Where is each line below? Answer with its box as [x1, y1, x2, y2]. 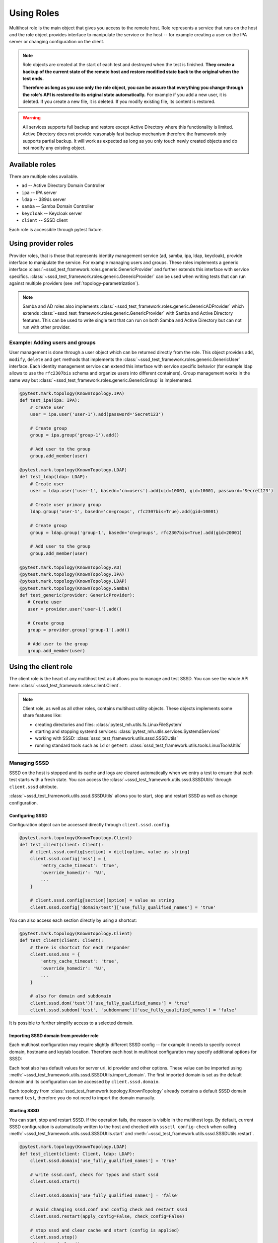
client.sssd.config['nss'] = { [30, 856, 106, 862]
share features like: [22, 712, 62, 718]
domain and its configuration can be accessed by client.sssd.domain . [9, 1079, 160, 1085]
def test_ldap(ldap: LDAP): [19, 474, 88, 480]
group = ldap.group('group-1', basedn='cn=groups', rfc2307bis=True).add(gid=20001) [30, 530, 243, 535]
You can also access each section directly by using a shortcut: [9, 917, 138, 923]
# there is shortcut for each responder [30, 945, 130, 950]
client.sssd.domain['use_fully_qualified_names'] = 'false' [30, 1193, 180, 1198]
